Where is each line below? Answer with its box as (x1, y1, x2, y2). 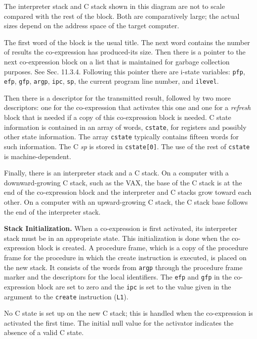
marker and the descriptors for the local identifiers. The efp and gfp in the (4, 272, 232, 282)
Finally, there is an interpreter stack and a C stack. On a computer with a (4, 168, 229, 178)
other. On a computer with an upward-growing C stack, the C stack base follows (4, 197, 248, 207)
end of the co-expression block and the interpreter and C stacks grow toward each (4, 187, 252, 197)
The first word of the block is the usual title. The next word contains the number (4, 37, 250, 47)
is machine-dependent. (4, 151, 71, 161)
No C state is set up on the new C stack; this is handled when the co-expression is (4, 308, 253, 318)
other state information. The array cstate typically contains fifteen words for (4, 131, 239, 142)
